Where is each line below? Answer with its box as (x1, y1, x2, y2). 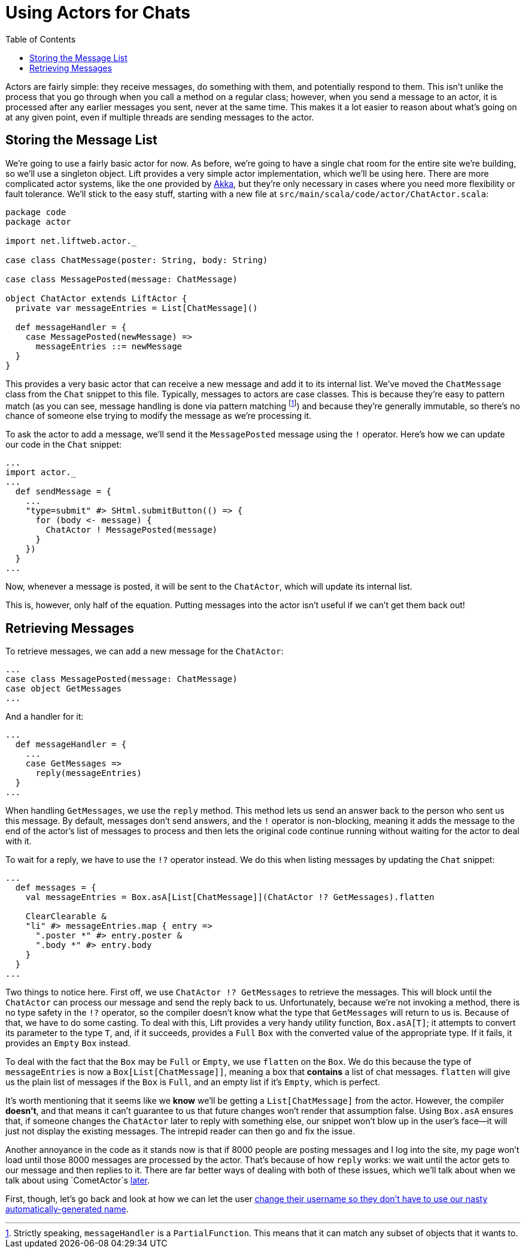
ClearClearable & (25, 911, 107, 922)
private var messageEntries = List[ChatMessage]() (15, 303, 258, 313)
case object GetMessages (5, 684, 122, 694)
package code (5, 207, 66, 217)
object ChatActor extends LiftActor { (5, 293, 187, 303)
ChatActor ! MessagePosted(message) (45, 525, 218, 535)
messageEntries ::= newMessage (35, 341, 183, 351)
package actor (5, 216, 71, 227)
